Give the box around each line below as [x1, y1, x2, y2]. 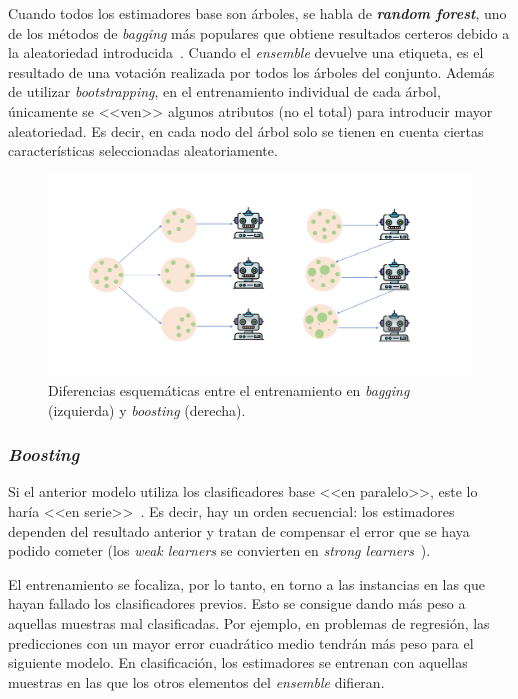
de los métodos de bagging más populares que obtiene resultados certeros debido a [8, 22, 510, 43]
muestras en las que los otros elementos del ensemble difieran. [8, 671, 385, 692]
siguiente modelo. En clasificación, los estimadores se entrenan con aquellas [8, 652, 468, 673]
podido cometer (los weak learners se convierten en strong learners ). [8, 540, 431, 561]
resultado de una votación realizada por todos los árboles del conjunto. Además [8, 61, 495, 82]
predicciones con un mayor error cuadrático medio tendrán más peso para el [8, 632, 474, 653]
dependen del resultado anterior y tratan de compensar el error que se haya [8, 520, 470, 541]
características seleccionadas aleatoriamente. [8, 140, 278, 161]
